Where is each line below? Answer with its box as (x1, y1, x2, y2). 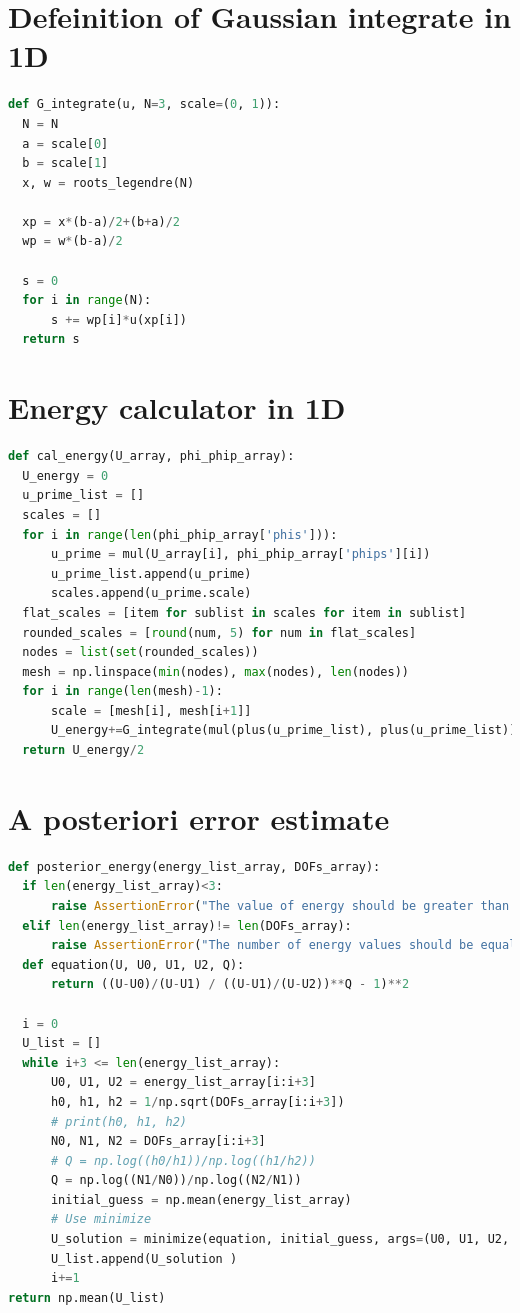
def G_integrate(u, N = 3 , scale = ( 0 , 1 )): (8, 97, 281, 112)
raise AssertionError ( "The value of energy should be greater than (50, 898, 510, 913)
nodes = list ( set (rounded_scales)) (22, 645, 259, 660)
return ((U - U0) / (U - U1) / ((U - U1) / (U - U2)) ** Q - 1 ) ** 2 (50, 977, 410, 992)
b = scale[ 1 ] (22, 156, 109, 171)
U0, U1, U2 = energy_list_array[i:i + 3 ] (50, 1075, 316, 1090)
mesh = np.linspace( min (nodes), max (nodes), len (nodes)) (22, 664, 409, 679)
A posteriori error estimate (8, 797, 390, 838)
